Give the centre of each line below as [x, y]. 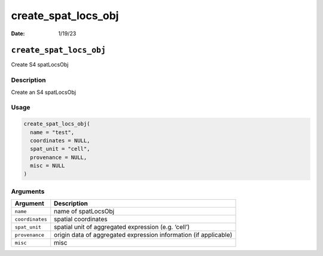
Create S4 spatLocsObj [40, 65]
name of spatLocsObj [84, 211]
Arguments [28, 191]
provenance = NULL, [59, 157]
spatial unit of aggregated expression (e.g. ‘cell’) [122, 227]
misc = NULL [48, 166]
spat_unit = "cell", [60, 149]
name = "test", [52, 132]
